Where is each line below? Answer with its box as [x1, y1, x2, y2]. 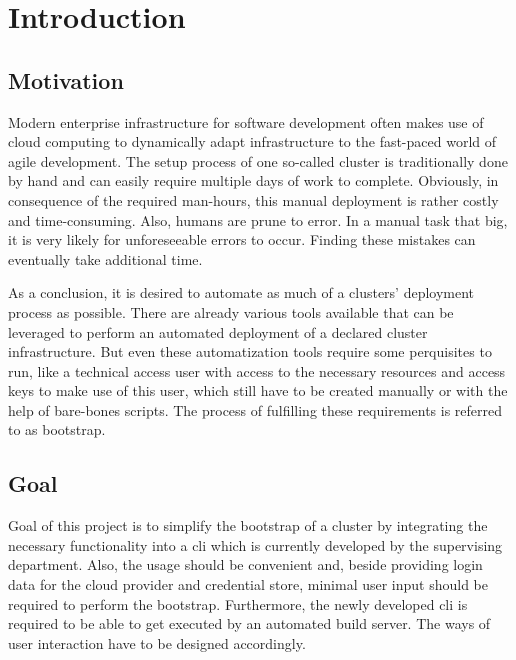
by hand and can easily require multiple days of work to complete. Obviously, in [8, 170, 499, 191]
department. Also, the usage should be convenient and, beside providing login [8, 554, 483, 575]
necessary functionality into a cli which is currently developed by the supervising [8, 534, 503, 555]
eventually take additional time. [8, 248, 203, 269]
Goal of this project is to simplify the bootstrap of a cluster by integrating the [8, 515, 488, 536]
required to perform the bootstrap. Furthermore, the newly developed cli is [8, 593, 468, 614]
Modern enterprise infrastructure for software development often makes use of [8, 111, 484, 132]
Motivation [8, 64, 124, 95]
